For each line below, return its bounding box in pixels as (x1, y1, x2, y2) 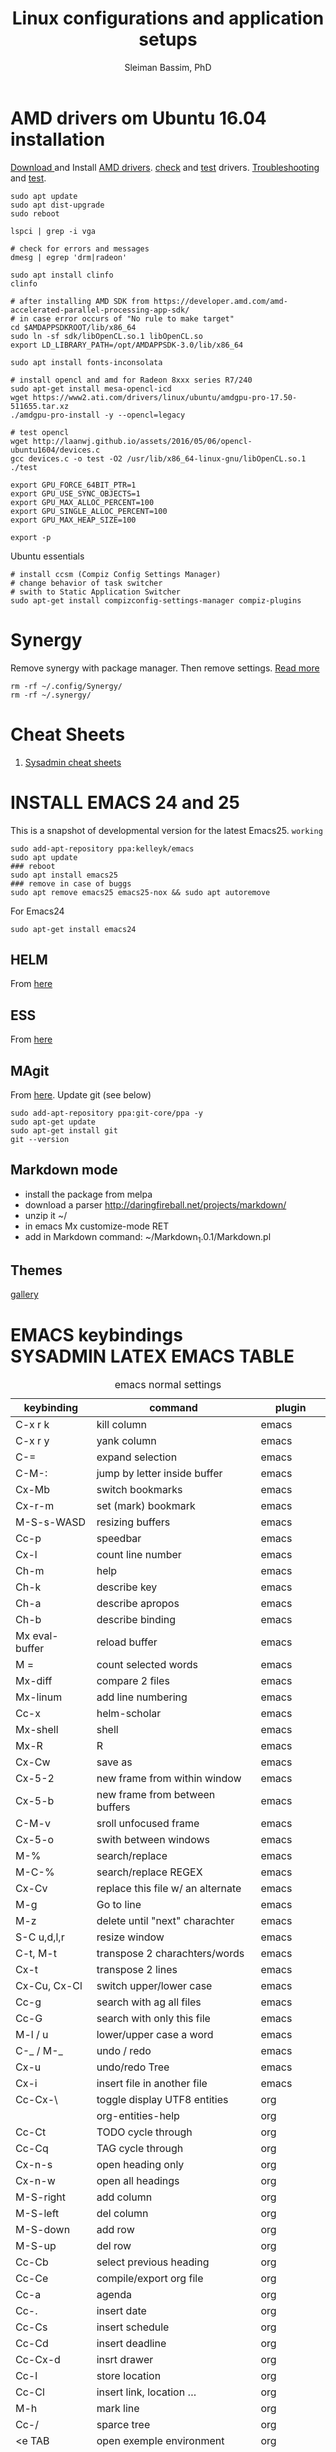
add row (96, 2223, 135, 2237)
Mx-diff (15, 1674, 53, 1688)
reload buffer (96, 1635, 158, 1649)
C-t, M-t (15, 1947, 57, 1961)
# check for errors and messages (10, 243, 150, 254)
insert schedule (96, 2320, 170, 2334)
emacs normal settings (114, 1378, 222, 1392)
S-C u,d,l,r (15, 1930, 65, 1944)
